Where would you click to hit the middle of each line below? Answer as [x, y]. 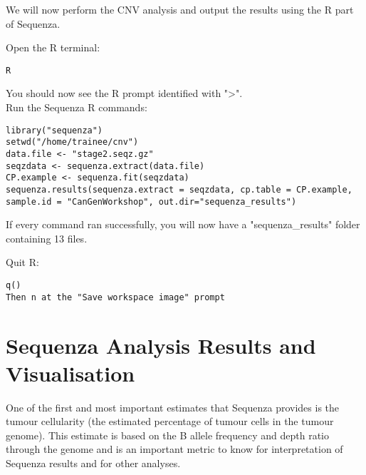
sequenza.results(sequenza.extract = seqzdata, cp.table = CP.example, [179, 189]
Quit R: [22, 262]
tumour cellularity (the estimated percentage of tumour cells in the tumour [170, 421]
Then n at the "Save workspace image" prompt [115, 297]
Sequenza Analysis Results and [161, 345]
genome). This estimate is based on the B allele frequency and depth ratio [167, 435]
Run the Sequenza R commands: [77, 107]
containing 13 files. [47, 238]
